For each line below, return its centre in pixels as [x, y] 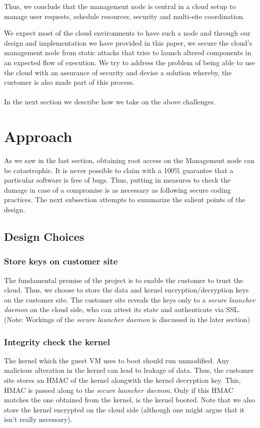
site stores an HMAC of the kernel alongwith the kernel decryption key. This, [122, 380]
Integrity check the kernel [57, 341]
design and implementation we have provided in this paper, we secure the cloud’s [128, 42]
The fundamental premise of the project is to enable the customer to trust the [124, 280]
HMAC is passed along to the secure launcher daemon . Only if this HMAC [119, 390]
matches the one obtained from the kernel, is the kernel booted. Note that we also [129, 400]
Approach [38, 136]
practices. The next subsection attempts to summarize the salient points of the [125, 199]
